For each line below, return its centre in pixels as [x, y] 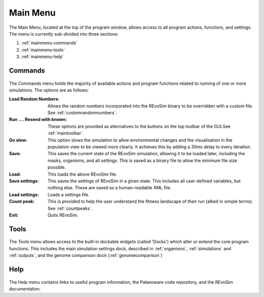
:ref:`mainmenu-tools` [43, 50]
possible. [57, 167]
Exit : [14, 215]
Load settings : [24, 195]
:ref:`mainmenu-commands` [49, 43]
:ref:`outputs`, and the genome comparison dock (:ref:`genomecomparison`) [86, 256]
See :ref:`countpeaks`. [70, 208]
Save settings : [24, 181]
